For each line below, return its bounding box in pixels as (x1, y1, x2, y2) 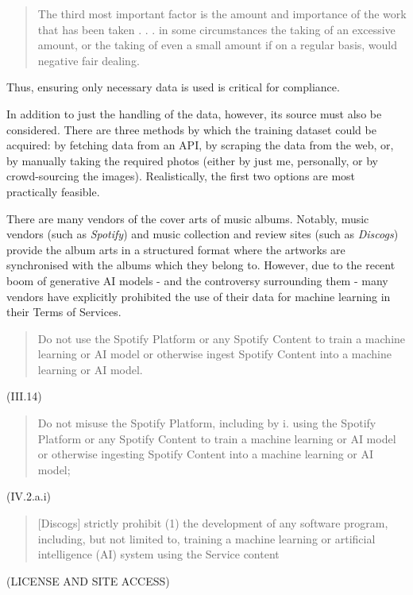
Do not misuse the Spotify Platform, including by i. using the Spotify (37, 415, 376, 431)
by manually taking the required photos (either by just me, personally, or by (6, 152, 378, 168)
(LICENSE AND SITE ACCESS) (6, 572, 170, 589)
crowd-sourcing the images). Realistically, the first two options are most (6, 168, 356, 184)
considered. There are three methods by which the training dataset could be (6, 121, 376, 137)
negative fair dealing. (37, 52, 140, 68)
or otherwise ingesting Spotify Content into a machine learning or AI (37, 446, 374, 462)
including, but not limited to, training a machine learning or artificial (37, 530, 376, 547)
